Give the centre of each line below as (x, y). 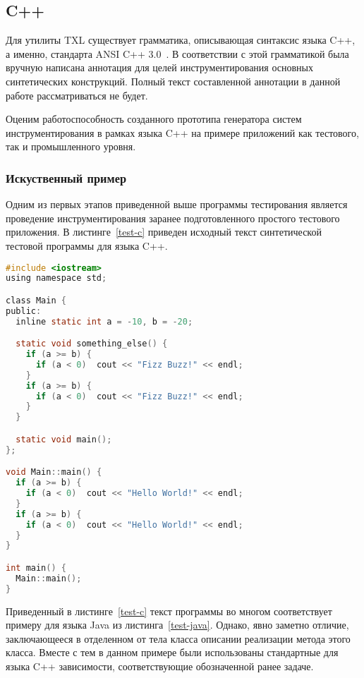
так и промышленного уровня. (71, 146)
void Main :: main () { (54, 472)
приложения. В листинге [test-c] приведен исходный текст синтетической (164, 232)
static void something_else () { (92, 344)
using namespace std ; (56, 278)
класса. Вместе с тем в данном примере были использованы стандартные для (172, 652)
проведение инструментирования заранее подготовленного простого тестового (173, 218)
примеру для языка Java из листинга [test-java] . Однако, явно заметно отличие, (177, 625)
